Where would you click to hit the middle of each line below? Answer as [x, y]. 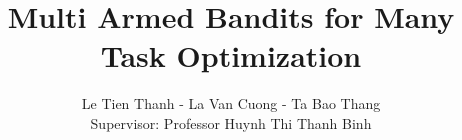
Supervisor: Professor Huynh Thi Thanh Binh [231, 122]
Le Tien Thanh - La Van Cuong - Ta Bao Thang [231, 103]
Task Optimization [231, 55]
